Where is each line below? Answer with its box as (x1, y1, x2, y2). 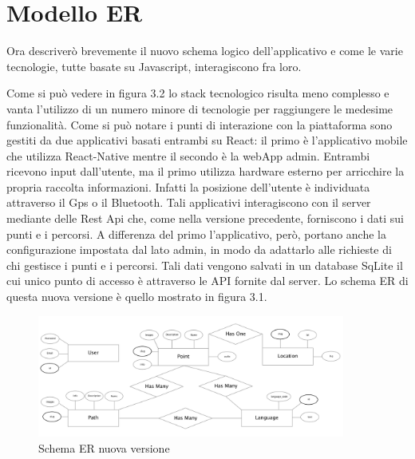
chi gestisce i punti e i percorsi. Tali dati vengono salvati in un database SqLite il (6, 256, 403, 273)
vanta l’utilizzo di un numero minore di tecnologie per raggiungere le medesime (6, 100, 393, 117)
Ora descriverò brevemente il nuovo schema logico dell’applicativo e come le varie (6, 42, 403, 59)
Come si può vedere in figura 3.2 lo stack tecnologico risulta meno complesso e (6, 85, 389, 101)
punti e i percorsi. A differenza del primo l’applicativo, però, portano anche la (6, 225, 386, 242)
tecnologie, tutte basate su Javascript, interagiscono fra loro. (6, 57, 302, 74)
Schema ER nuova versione (38, 439, 170, 456)
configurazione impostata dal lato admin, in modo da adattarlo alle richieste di (6, 241, 392, 258)
